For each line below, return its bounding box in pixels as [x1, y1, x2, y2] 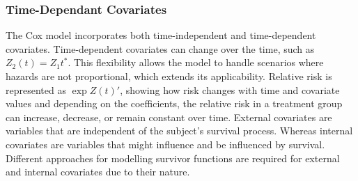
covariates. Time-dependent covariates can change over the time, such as [6, 41, 315, 56]
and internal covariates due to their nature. [6, 164, 190, 179]
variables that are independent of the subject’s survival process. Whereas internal [6, 123, 353, 138]
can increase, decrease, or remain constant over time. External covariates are [6, 109, 332, 124]
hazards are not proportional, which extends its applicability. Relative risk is [6, 69, 332, 83]
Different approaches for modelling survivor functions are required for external [6, 150, 340, 165]
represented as [6, 82, 66, 97]
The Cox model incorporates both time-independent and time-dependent [6, 28, 316, 42]
